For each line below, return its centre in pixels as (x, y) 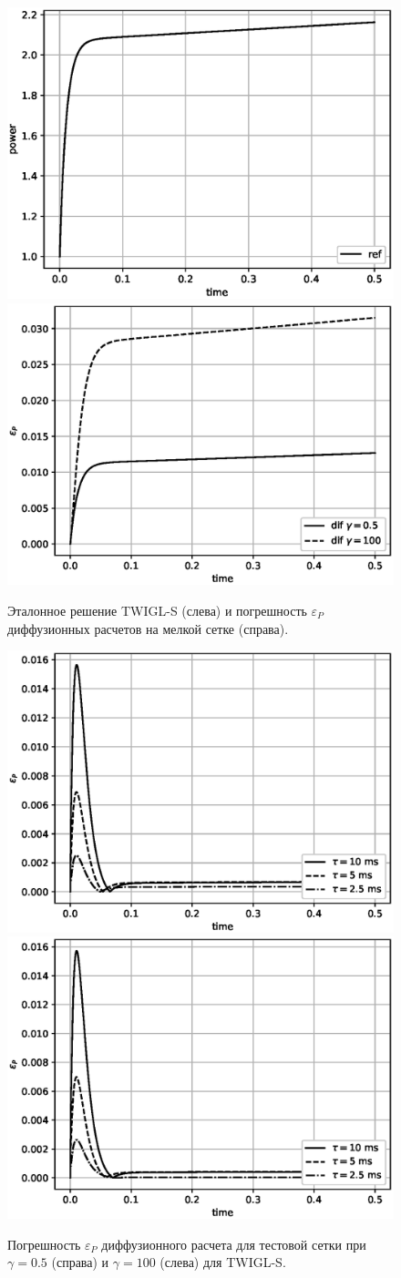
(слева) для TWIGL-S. (223, 1262)
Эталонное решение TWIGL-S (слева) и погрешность (157, 610)
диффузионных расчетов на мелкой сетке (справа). (148, 628)
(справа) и (80, 1262)
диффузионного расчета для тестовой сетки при (234, 1244)
